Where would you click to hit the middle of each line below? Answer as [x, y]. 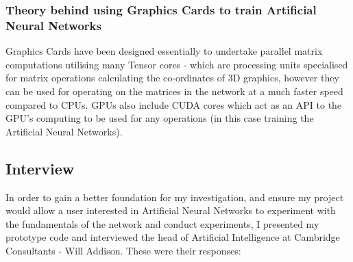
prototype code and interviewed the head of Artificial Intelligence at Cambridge [173, 237]
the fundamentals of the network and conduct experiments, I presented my [162, 223]
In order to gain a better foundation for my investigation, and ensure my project [175, 197]
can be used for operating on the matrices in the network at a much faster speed [174, 91]
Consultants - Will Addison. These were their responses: [123, 250]
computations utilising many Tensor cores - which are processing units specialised [177, 64]
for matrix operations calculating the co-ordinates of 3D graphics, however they [172, 78]
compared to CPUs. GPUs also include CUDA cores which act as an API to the [174, 104]
